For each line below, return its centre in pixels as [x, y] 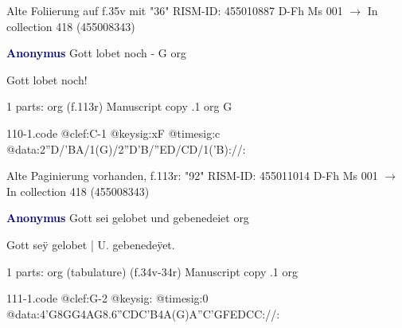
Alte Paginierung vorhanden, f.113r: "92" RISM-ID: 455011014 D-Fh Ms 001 [192, 176]
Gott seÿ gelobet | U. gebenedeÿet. [91, 244]
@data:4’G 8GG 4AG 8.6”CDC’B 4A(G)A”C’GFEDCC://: [143, 313]
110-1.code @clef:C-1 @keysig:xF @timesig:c [113, 133]
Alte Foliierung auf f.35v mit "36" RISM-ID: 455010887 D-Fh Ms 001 [175, 10]
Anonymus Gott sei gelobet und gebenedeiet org [128, 218]
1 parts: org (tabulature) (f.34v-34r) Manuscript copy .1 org [152, 271]
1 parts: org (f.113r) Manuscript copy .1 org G [119, 106]
